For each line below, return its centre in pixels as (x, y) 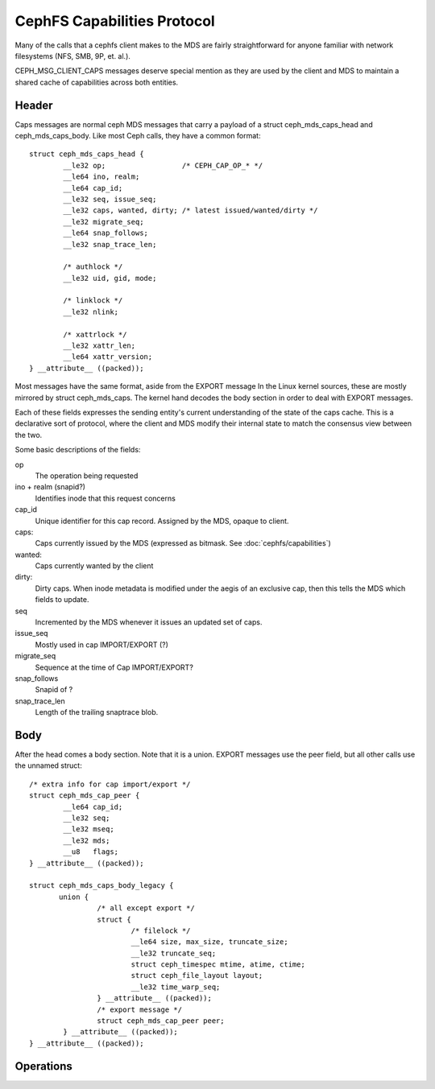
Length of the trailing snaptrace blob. (97, 712)
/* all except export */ (146, 908)
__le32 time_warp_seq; (176, 987)
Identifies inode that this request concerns (106, 498)
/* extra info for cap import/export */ (110, 784)
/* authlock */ (93, 267)
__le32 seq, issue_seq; (110, 199)
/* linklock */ (93, 301)
